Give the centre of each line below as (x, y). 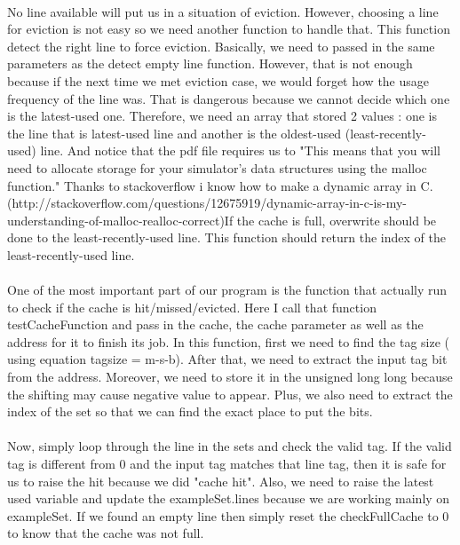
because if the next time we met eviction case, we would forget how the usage (218, 80)
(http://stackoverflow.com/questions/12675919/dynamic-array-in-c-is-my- (207, 203)
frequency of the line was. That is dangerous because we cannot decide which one (229, 98)
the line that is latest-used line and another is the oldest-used (174, 133)
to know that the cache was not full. (106, 533)
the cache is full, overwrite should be (337, 220)
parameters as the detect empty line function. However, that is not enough (210, 63)
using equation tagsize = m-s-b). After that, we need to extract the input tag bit (227, 359)
